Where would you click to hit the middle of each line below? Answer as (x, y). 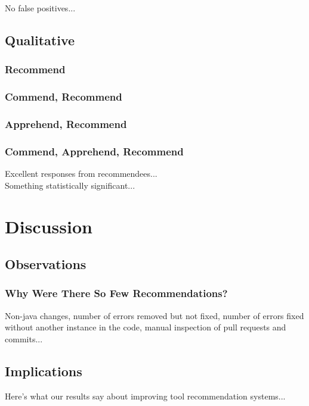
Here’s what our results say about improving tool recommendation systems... (145, 396)
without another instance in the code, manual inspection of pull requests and (146, 327)
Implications (44, 371)
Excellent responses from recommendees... (81, 174)
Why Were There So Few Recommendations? (116, 293)
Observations (46, 264)
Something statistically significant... (70, 185)
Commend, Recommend (64, 97)
